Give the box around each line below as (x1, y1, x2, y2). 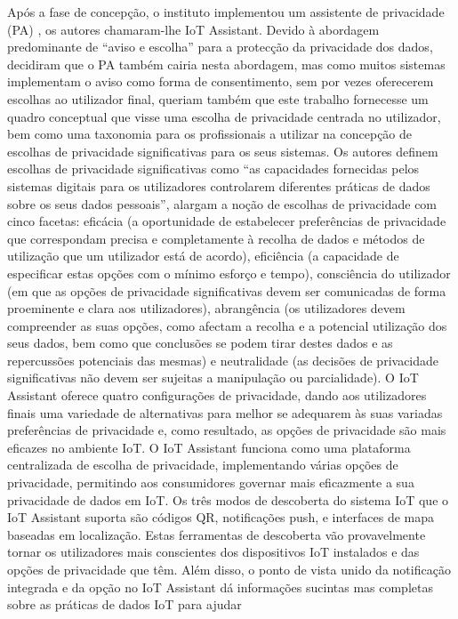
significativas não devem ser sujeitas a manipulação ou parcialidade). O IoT (7, 368, 419, 387)
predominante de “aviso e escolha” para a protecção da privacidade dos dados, (7, 37, 433, 56)
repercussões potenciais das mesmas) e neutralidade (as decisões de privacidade (7, 350, 439, 369)
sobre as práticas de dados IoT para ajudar (7, 595, 242, 614)
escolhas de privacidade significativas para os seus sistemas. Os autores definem (7, 141, 438, 160)
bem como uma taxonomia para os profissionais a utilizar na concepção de (7, 125, 413, 143)
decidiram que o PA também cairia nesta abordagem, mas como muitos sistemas (7, 54, 446, 73)
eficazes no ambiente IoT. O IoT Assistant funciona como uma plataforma (7, 438, 411, 456)
